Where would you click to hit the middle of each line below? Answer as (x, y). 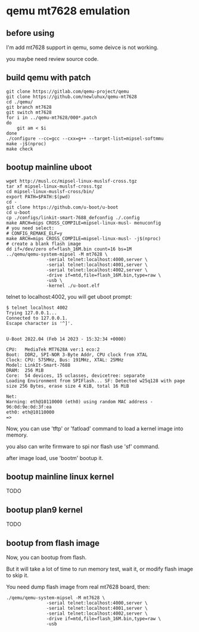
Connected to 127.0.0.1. (37, 318)
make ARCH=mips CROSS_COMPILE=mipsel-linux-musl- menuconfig (84, 223)
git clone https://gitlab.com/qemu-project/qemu (68, 91)
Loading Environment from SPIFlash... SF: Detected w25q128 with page (96, 381)
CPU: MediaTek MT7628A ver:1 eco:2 (53, 349)
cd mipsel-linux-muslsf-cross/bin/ (50, 191)
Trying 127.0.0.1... (32, 313)
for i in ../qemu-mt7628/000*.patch (52, 118)
